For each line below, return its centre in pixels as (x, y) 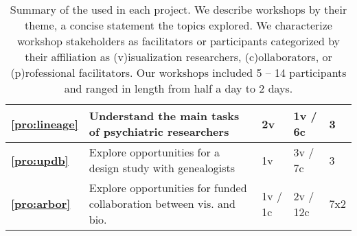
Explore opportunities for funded (168, 188)
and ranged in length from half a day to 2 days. (178, 88)
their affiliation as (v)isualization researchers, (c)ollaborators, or (178, 57)
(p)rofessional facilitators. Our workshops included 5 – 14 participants (178, 72)
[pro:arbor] (41, 203)
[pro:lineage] (45, 123)
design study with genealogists (162, 168)
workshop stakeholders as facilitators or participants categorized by (178, 41)
